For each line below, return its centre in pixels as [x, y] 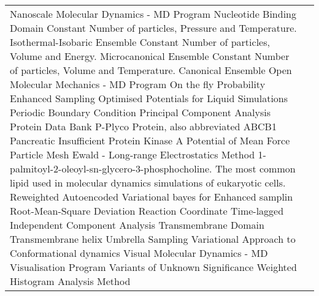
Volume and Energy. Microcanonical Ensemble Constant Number [150, 56]
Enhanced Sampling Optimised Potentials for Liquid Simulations [149, 98]
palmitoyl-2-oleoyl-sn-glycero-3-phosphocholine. [111, 168]
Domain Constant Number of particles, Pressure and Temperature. [153, 28]
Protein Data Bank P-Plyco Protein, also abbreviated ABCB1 [143, 126]
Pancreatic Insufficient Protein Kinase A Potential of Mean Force [150, 140]
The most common [255, 168]
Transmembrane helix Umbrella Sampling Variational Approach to [153, 239]
